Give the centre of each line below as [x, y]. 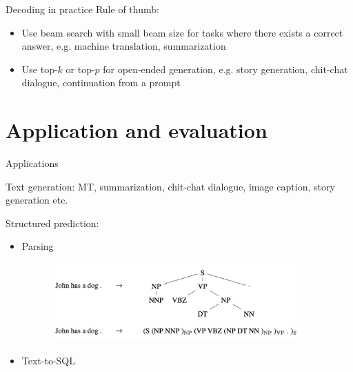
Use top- [40, 69]
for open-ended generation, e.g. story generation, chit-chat [225, 69]
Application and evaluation [137, 130]
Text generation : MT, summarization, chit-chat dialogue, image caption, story [170, 186]
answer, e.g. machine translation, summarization [124, 46]
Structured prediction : [52, 223]
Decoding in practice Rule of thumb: [82, 9]
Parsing [38, 246]
